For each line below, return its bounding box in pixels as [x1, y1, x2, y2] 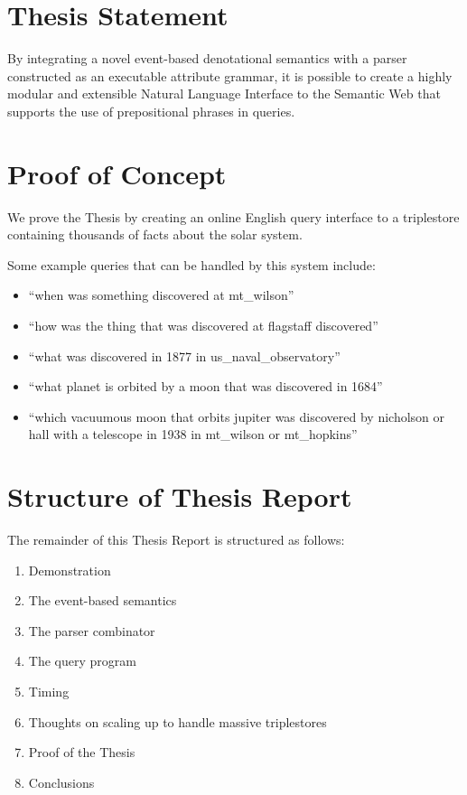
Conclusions [28, 772, 95, 791]
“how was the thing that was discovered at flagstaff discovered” [28, 316, 378, 334]
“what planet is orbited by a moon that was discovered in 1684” [28, 377, 383, 396]
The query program [28, 651, 136, 670]
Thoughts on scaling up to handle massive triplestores [28, 712, 327, 731]
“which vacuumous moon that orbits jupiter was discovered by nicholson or [28, 407, 445, 426]
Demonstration [28, 560, 111, 579]
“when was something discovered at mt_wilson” [28, 285, 294, 304]
